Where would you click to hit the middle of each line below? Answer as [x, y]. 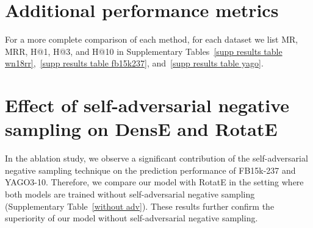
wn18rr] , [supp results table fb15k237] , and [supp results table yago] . [134, 63]
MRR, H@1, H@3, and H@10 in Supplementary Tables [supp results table [144, 51]
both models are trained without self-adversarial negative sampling [130, 194]
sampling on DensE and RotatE [141, 129]
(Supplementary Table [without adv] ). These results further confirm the [140, 206]
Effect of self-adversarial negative [147, 105]
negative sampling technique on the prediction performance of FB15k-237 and [150, 170]
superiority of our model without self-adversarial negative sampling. [131, 218]
